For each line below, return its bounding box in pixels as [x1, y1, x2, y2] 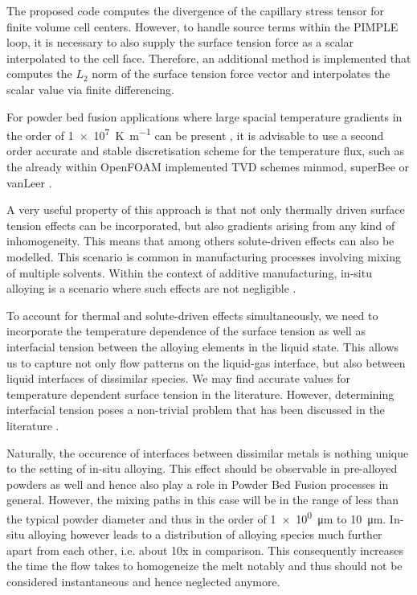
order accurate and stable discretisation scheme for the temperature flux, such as [6, 142, 404, 159]
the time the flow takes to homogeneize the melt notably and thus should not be [6, 557, 403, 574]
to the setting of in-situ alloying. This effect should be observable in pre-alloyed [6, 460, 398, 477]
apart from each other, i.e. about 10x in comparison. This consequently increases [6, 541, 404, 558]
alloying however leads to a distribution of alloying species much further [28, 526, 382, 543]
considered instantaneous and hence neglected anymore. [6, 572, 280, 589]
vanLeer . [6, 174, 52, 191]
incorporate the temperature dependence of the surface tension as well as [6, 322, 366, 339]
